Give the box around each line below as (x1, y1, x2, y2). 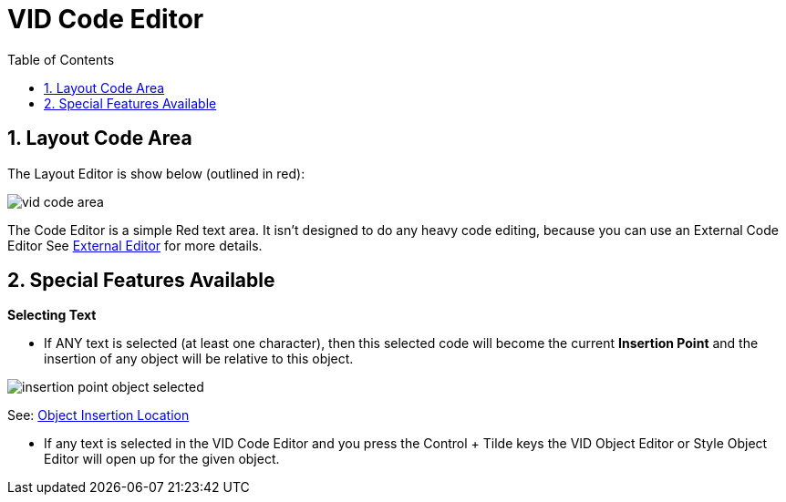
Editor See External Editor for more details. (7, 237, 263, 253)
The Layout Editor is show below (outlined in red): (7, 165, 305, 181)
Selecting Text (7, 307, 97, 323)
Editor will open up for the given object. (44, 451, 280, 467)
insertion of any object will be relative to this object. (44, 351, 354, 367)
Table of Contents (7, 51, 115, 67)
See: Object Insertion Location (7, 407, 190, 424)
